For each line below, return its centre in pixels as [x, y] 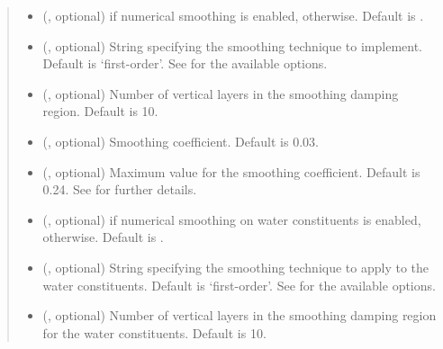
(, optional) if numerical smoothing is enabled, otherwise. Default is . [233, 15]
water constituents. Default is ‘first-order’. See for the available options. [239, 285]
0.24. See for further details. [120, 189]
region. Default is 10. [100, 111]
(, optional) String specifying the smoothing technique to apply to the [236, 267]
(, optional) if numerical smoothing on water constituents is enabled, [232, 219]
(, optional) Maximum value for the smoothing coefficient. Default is [231, 171]
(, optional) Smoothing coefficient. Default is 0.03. [181, 141]
